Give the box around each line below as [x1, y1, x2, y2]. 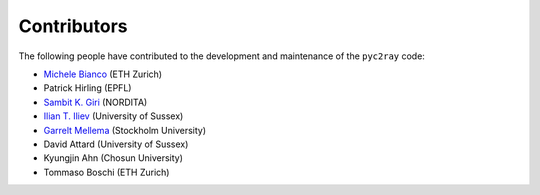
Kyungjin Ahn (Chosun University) [43, 152, 184, 164]
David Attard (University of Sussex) [43, 138, 189, 150]
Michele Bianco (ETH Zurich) [43, 68, 163, 80]
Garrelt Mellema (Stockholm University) [43, 124, 207, 136]
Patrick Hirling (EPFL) [43, 82, 132, 94]
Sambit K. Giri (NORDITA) [43, 96, 148, 108]
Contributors [18, 15, 129, 37]
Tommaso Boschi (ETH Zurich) [43, 166, 170, 178]
